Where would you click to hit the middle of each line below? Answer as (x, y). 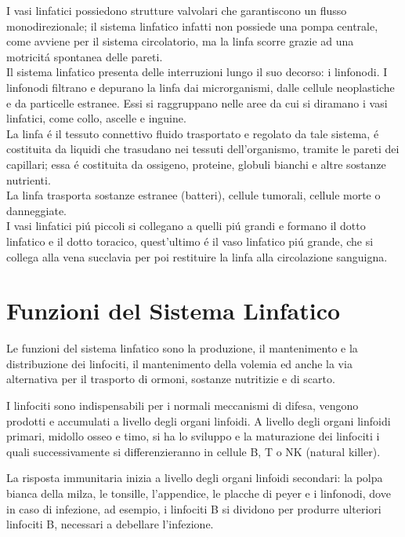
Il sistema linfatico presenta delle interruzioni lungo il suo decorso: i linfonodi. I (197, 72)
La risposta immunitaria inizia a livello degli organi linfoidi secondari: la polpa (195, 478)
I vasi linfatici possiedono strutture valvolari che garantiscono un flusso (177, 10)
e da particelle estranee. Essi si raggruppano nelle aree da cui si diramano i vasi (197, 102)
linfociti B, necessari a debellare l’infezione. (110, 524)
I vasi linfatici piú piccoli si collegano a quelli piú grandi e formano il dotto (186, 226)
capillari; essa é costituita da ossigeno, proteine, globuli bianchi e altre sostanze (196, 164)
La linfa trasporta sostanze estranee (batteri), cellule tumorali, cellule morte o (193, 195)
